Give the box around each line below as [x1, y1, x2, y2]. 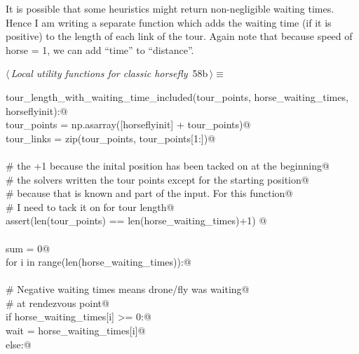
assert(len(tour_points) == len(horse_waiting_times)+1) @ [6, 213, 267, 228]
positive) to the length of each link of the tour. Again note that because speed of [6, 29, 353, 43]
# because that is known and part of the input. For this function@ [6, 186, 293, 200]
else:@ [6, 336, 32, 351]
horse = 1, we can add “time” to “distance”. [6, 42, 194, 57]
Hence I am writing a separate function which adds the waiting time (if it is [6, 15, 332, 29]
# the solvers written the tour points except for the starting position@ [6, 172, 309, 186]
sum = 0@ [6, 240, 50, 255]
